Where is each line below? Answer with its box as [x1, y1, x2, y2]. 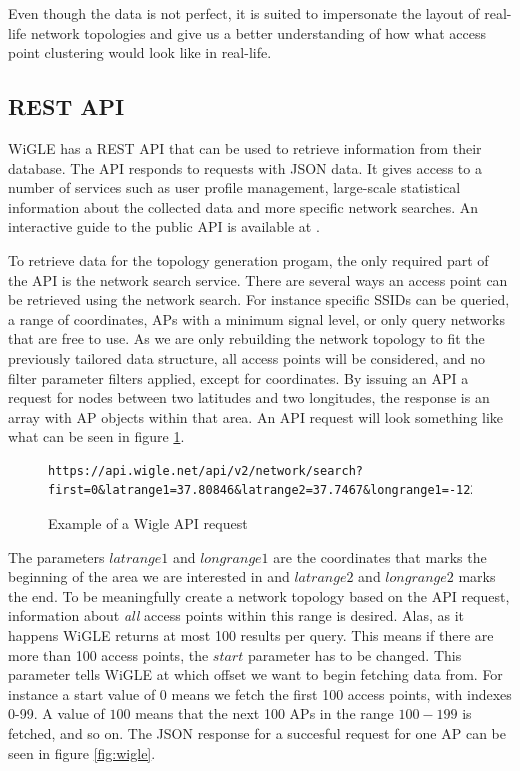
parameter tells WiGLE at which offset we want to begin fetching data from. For [8, 664, 503, 685]
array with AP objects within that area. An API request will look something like [8, 406, 504, 427]
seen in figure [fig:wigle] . [8, 742, 156, 763]
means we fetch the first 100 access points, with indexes [171, 683, 512, 704]
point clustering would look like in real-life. [8, 42, 272, 63]
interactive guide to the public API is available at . [8, 216, 320, 237]
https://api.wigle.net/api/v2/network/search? [48, 463, 363, 478]
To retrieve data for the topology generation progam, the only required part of [8, 249, 489, 270]
